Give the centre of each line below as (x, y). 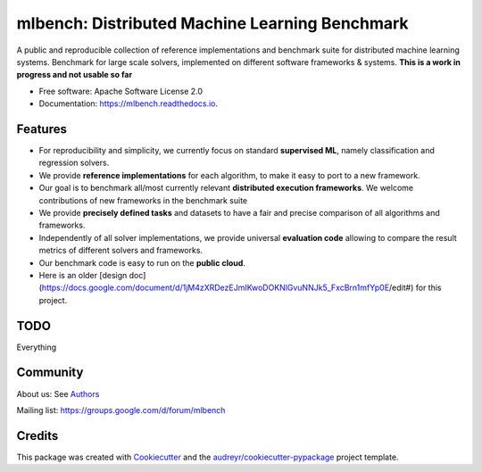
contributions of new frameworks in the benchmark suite (143, 200)
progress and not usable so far (75, 75)
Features (42, 129)
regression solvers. (74, 163)
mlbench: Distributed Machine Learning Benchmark (213, 23)
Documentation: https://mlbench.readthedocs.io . (129, 104)
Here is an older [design (83, 275)
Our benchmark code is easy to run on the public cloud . (142, 262)
